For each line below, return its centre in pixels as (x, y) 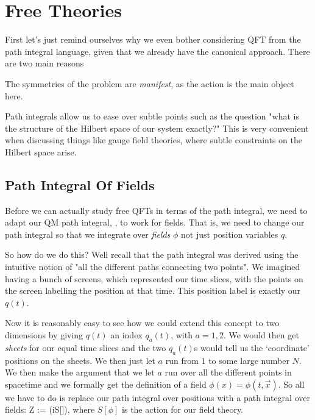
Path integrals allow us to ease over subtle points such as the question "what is (152, 116)
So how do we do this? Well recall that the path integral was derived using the (152, 254)
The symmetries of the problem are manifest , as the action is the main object (150, 83)
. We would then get (261, 335)
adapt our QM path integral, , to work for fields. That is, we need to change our (155, 222)
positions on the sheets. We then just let (80, 360)
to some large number (249, 360)
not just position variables (229, 234)
